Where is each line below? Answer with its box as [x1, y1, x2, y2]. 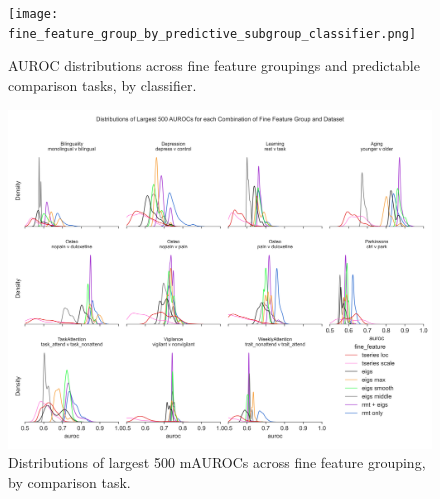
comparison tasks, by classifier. [8, 74, 197, 95]
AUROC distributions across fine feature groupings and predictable [8, 55, 420, 76]
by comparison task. [8, 471, 131, 492]
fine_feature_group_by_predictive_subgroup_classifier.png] [8, 26, 417, 41]
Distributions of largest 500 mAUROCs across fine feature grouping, [8, 452, 426, 473]
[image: [8, 7, 59, 21]
